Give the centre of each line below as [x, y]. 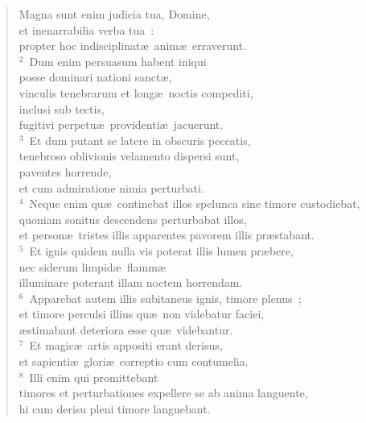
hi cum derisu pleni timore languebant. [115, 408]
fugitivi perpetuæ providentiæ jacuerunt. [121, 124]
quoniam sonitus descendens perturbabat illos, [133, 219]
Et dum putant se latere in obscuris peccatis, [140, 140]
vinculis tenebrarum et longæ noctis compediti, [136, 92]
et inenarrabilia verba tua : [86, 29]
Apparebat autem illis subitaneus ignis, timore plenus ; [165, 298]
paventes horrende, [65, 171]
